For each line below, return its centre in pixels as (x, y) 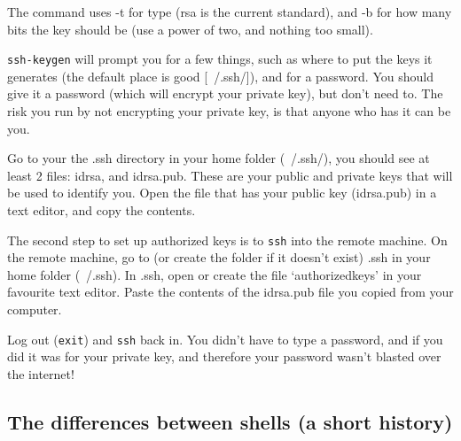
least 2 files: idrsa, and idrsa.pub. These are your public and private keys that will (230, 175)
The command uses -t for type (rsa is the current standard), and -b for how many (230, 12)
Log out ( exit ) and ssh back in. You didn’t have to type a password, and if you (225, 339)
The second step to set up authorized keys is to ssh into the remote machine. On (227, 240)
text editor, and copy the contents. (102, 210)
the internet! (41, 373)
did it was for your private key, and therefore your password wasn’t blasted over (224, 356)
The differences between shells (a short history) (230, 421)
